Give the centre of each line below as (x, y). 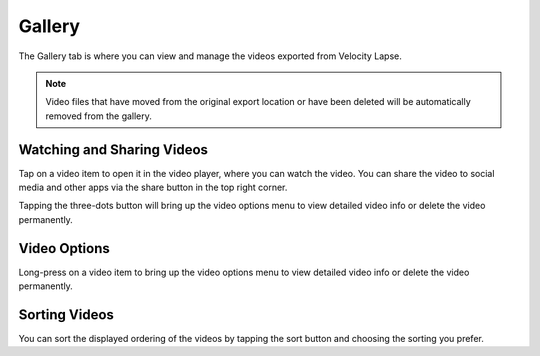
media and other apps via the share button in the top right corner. (153, 187)
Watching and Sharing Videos (113, 149)
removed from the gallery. (98, 116)
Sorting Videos (66, 314)
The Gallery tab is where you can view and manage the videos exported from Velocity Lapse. (210, 56)
